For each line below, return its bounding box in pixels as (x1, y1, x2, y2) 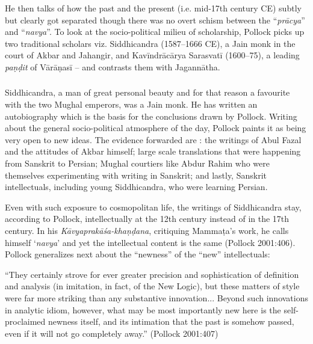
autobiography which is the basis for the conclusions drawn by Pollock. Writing (5, 109, 297, 122)
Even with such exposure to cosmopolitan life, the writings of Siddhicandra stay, (5, 200, 302, 213)
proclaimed (5, 315, 46, 328)
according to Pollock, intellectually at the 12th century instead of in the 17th (5, 212, 290, 225)
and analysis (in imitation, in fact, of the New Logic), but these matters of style (5, 280, 300, 292)
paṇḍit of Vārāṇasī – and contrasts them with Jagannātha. (5, 60, 220, 73)
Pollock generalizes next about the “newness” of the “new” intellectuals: (5, 248, 270, 260)
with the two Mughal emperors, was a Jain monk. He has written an (5, 98, 258, 110)
